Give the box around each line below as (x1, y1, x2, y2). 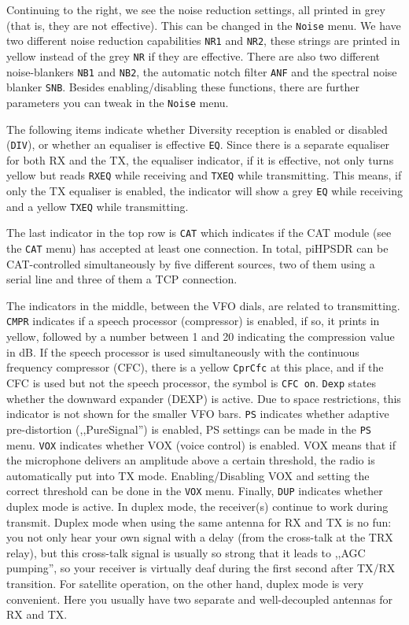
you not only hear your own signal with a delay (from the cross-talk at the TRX (6, 529, 393, 545)
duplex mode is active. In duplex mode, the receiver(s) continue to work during (6, 498, 389, 514)
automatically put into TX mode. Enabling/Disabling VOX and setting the (6, 467, 370, 483)
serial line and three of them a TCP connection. (6, 271, 238, 287)
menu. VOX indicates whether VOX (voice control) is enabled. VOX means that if (6, 436, 396, 453)
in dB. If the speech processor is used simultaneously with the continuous (6, 343, 359, 360)
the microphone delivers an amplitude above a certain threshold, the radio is (6, 452, 375, 468)
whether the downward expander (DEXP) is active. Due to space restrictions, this (6, 390, 401, 406)
